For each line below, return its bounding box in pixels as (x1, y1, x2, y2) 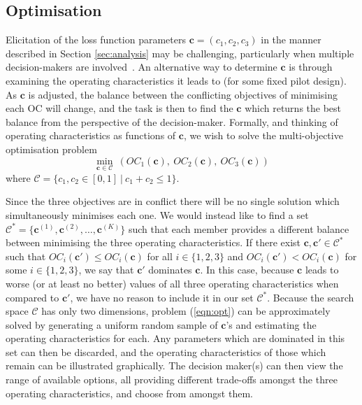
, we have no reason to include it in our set (70, 290, 254, 304)
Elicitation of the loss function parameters (6, 32, 186, 47)
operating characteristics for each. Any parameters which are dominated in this (6, 331, 345, 346)
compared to (6, 290, 59, 304)
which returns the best (245, 101, 342, 115)
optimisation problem (6, 141, 97, 156)
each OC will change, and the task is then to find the (6, 101, 233, 115)
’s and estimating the (226, 317, 317, 332)
